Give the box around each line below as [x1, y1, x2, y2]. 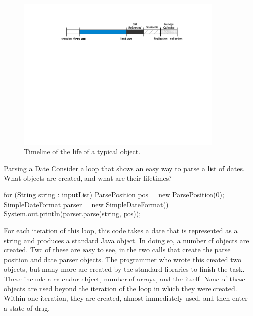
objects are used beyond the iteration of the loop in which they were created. [4, 283, 237, 293]
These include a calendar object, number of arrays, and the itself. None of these [4, 273, 245, 283]
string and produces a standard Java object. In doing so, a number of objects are [4, 235, 249, 245]
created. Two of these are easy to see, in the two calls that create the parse [4, 245, 231, 255]
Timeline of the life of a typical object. [24, 146, 141, 157]
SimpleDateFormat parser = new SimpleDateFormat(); [4, 199, 170, 209]
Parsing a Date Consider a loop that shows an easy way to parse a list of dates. [4, 163, 245, 173]
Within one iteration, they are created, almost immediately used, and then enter [4, 293, 248, 303]
